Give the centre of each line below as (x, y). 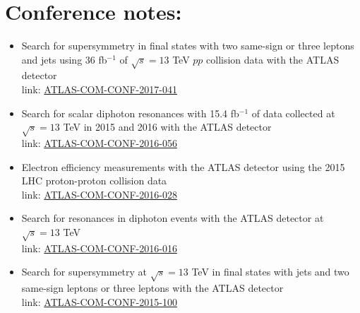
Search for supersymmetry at (84, 272)
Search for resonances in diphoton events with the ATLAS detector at (173, 218)
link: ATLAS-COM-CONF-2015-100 (99, 301)
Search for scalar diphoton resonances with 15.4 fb (130, 113)
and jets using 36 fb (64, 59)
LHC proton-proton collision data (94, 181)
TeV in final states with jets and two (270, 272)
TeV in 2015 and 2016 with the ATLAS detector (167, 127)
